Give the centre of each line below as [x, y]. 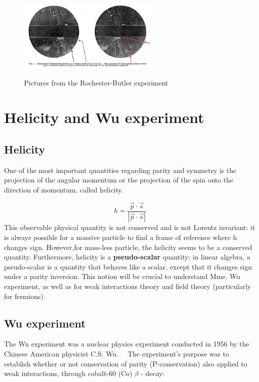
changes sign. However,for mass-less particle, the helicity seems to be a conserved [128, 247]
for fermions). [25, 296]
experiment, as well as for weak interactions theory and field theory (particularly [128, 286]
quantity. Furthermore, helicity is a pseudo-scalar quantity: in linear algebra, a [127, 257]
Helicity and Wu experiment [104, 117]
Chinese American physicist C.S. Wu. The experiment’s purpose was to [117, 354]
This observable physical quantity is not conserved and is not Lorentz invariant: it [130, 227]
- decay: [153, 373]
